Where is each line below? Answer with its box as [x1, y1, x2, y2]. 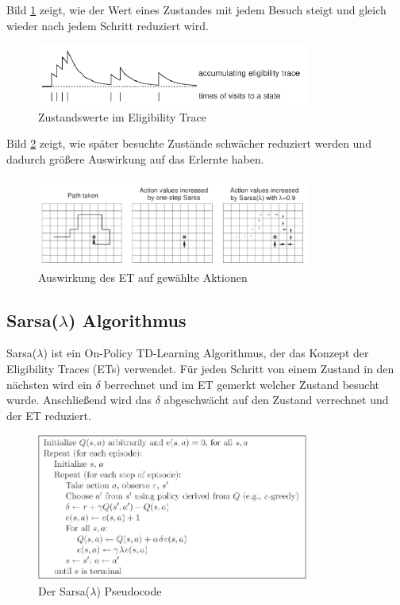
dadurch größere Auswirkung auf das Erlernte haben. [6, 150, 264, 167]
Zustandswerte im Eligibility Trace [38, 108, 206, 125]
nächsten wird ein [6, 376, 92, 392]
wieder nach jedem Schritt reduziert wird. [6, 17, 209, 33]
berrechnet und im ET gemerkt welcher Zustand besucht [104, 376, 379, 392]
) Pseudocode [96, 582, 162, 599]
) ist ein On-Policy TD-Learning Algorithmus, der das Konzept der [43, 345, 369, 361]
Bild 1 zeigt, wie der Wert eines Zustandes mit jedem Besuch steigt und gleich [6, 2, 387, 17]
